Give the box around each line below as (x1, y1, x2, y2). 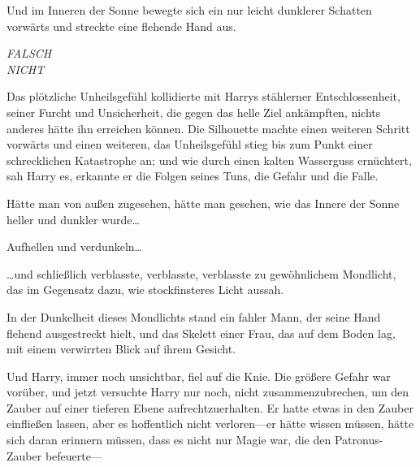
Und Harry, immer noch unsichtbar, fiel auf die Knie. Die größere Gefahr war (6, 367, 391, 384)
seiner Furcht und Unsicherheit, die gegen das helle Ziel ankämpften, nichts (6, 103, 381, 120)
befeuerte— (45, 447, 102, 464)
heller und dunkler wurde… (6, 210, 140, 227)
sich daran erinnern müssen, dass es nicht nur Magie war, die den (6, 431, 331, 448)
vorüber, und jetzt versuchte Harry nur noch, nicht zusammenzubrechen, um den (6, 383, 409, 400)
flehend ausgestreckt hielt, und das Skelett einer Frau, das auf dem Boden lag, (6, 324, 396, 341)
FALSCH (6, 45, 52, 62)
